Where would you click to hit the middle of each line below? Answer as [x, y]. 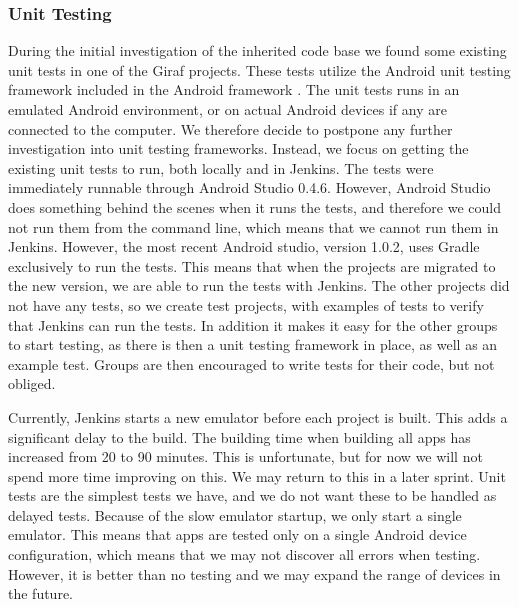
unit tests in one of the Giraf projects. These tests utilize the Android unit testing [259, 69]
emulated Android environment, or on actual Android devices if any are [227, 109]
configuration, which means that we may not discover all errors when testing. [244, 554]
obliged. [32, 383]
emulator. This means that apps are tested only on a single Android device [237, 534]
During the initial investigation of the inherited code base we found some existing [257, 50]
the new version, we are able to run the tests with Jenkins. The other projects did [259, 285]
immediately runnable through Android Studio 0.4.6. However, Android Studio [249, 187]
